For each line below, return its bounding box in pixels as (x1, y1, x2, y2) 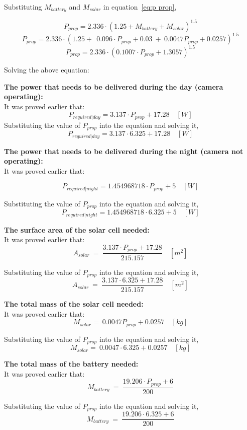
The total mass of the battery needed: (4, 359, 139, 369)
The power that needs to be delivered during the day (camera (4, 81, 223, 92)
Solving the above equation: (4, 64, 89, 75)
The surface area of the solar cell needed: (4, 224, 150, 235)
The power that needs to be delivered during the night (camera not (4, 146, 243, 156)
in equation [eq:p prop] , (103, 2, 177, 12)
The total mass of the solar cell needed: (4, 299, 144, 309)
